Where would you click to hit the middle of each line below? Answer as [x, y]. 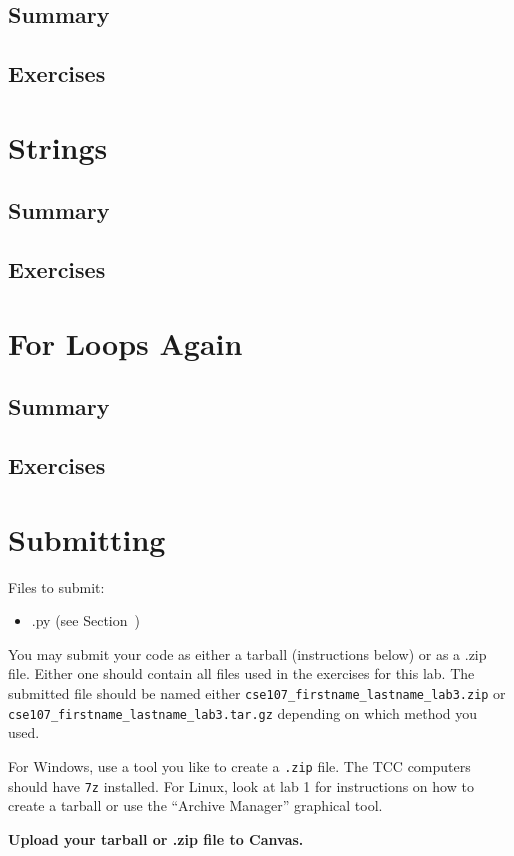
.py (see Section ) [85, 620]
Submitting [87, 538]
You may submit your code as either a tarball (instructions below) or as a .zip [247, 653]
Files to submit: [56, 586]
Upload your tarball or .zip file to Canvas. [156, 838]
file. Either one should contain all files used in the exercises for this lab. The [241, 673]
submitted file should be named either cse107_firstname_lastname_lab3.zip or [257, 692]
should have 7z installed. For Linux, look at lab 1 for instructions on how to [241, 785]
